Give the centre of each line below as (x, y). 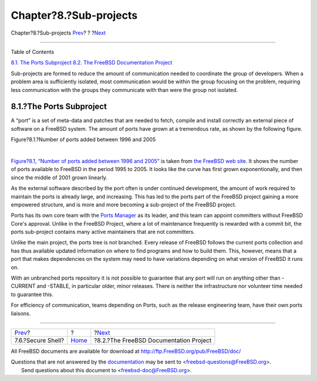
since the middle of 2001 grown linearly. (59, 177)
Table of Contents (33, 52)
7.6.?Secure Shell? (39, 340)
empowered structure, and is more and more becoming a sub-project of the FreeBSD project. (124, 205)
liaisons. (21, 313)
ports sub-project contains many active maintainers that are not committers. (103, 232)
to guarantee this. (32, 294)
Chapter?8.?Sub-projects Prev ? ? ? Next (58, 33)
